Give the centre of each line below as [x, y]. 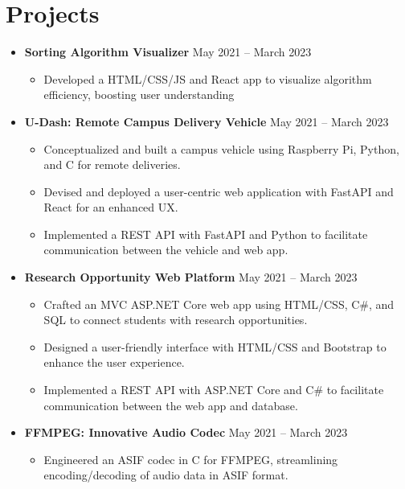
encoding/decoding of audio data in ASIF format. [166, 475]
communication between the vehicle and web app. [166, 250]
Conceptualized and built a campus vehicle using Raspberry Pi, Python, [221, 148]
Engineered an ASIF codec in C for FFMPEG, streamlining [191, 459]
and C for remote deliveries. [112, 164]
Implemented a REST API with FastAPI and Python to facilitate [206, 234]
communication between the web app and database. [171, 405]
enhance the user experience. [114, 362]
